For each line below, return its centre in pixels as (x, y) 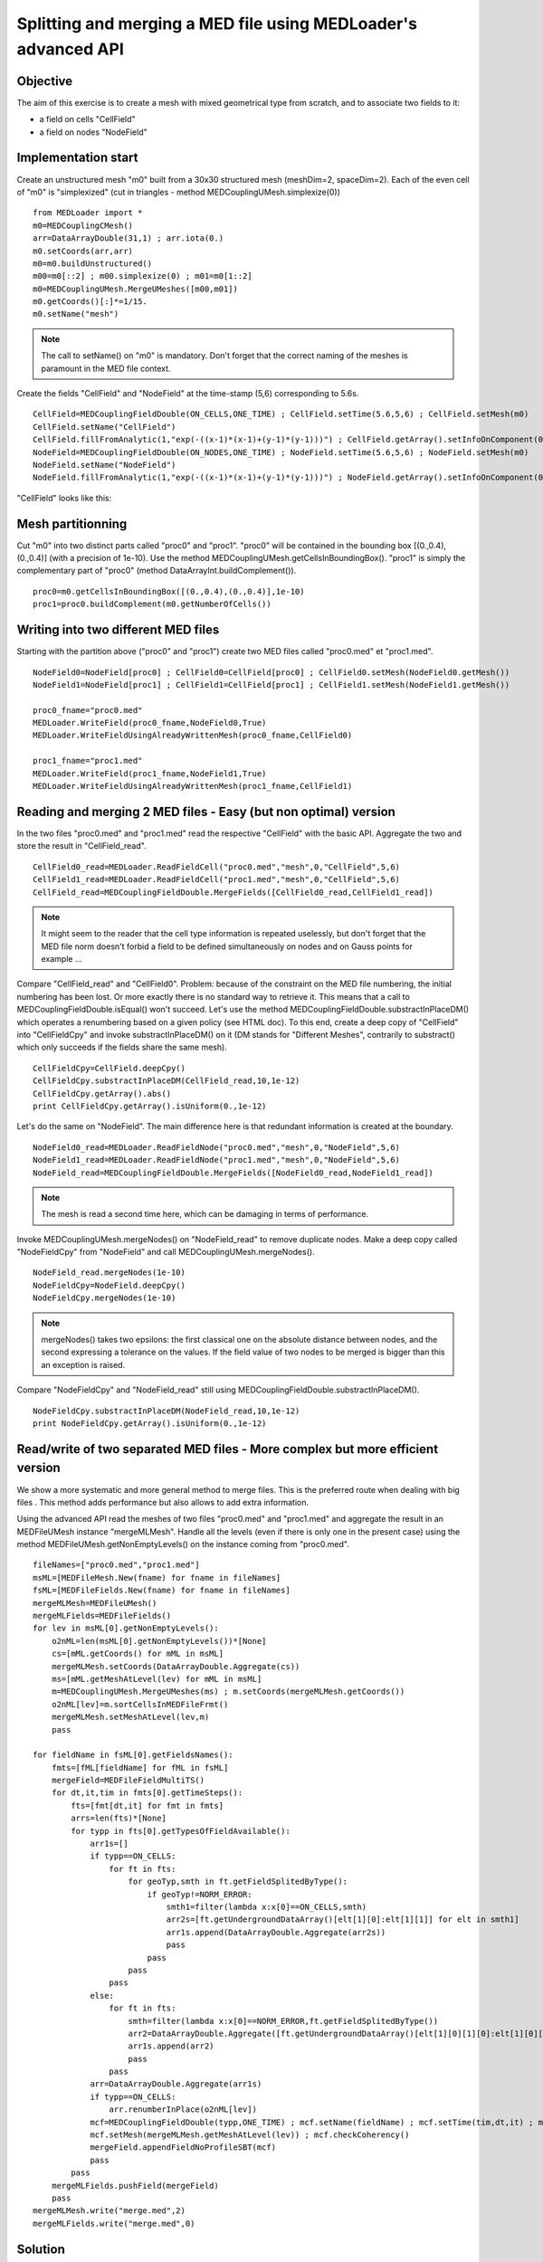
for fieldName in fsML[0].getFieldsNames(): (133, 1755)
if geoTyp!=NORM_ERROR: (200, 1894)
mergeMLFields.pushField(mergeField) (135, 2186)
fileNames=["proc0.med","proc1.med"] (117, 1565)
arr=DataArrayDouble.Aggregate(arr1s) (176, 2084)
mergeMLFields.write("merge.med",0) (114, 2223)
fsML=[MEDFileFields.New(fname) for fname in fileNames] (162, 1591)
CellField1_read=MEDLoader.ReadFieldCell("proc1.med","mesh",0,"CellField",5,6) (217, 879)
